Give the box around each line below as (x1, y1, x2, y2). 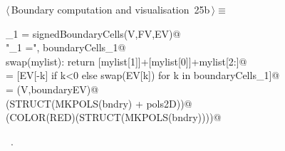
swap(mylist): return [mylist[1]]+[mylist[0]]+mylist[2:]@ (6, 53, 247, 68)
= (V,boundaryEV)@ (6, 81, 99, 96)
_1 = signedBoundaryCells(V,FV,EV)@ (6, 26, 181, 41)
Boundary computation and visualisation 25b (11, 2, 210, 16)
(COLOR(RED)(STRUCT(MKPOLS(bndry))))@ (6, 110, 222, 125)
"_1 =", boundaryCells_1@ (6, 40, 126, 55)
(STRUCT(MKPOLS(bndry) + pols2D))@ (6, 95, 192, 110)
